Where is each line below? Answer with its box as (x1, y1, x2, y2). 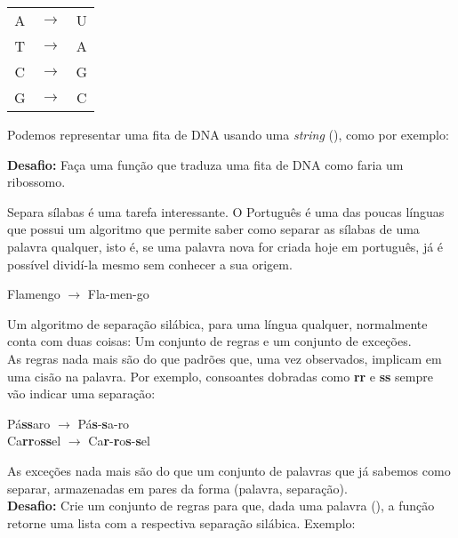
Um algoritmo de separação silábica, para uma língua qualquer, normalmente (7, 314, 428, 333)
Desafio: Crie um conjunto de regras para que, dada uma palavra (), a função (7, 496, 435, 515)
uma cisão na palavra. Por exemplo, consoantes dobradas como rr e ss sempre (7, 366, 433, 385)
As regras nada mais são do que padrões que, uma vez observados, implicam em (7, 349, 442, 367)
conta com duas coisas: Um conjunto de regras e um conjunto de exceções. (7, 332, 412, 350)
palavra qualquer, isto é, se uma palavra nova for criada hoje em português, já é (7, 237, 444, 255)
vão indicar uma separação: (7, 384, 156, 403)
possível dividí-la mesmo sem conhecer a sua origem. (7, 254, 293, 273)
